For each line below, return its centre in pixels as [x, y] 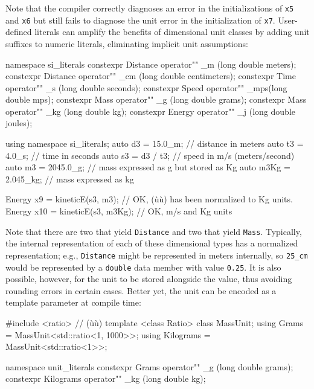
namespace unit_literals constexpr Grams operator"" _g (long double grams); [149, 366]
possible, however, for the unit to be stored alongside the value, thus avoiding [149, 279]
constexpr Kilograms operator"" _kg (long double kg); [106, 378]
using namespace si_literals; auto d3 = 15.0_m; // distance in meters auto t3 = [155, 143]
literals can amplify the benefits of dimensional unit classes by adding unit [172, 32]
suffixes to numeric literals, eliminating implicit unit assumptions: [127, 43]
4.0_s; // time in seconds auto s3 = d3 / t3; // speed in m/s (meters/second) [150, 155]
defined [19, 32]
